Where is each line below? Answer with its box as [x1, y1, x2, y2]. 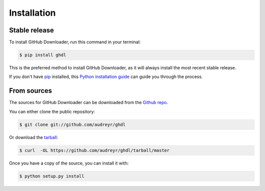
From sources [9, 86, 53, 95]
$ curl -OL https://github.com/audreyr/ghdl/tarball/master [19, 147, 170, 153]
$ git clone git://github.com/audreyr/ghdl [19, 122, 126, 127]
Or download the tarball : [9, 134, 58, 140]
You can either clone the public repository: [9, 109, 95, 114]
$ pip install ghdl [19, 52, 66, 58]
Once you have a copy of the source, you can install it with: [9, 160, 129, 166]
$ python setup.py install [19, 173, 84, 179]
